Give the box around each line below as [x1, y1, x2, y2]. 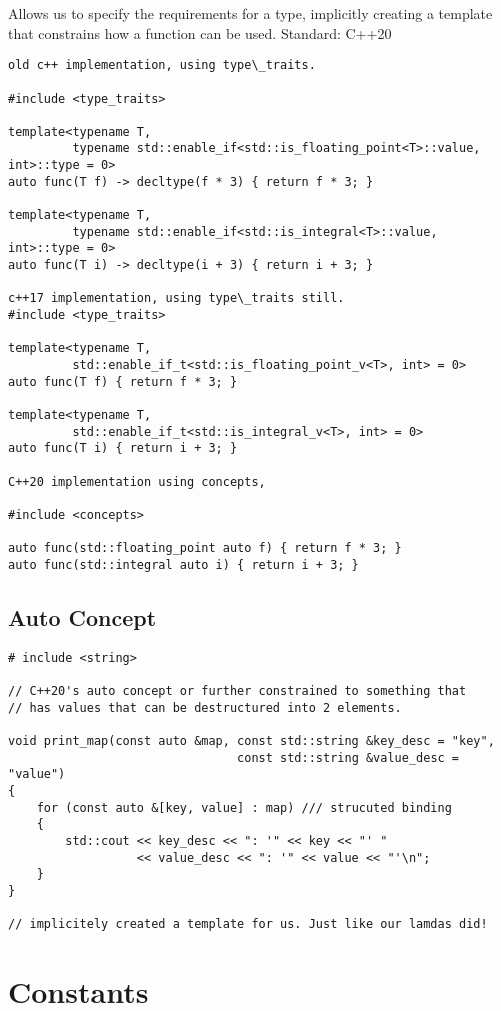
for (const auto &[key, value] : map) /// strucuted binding [36, 800, 452, 815]
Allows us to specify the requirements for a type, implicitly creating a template [8, 3, 493, 23]
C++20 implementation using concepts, [8, 474, 266, 489]
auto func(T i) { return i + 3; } [8, 441, 238, 456]
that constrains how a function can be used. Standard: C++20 [8, 22, 392, 43]
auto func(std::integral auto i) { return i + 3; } [8, 557, 359, 572]
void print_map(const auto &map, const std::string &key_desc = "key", [8, 734, 495, 749]
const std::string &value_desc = [237, 750, 460, 765]
